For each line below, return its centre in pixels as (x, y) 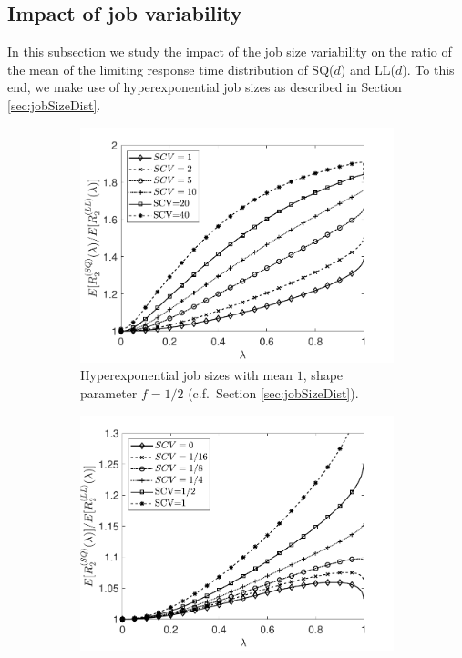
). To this (428, 69)
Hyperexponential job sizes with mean (187, 375)
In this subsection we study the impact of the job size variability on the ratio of (230, 51)
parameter (109, 393)
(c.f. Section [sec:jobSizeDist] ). (273, 393)
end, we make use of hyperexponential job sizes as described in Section (205, 87)
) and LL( (368, 69)
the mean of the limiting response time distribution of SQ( (171, 69)
